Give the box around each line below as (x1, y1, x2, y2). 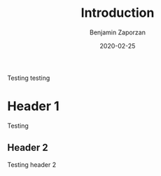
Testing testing (7, 74, 50, 82)
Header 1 (7, 98, 59, 114)
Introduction (80, 5, 155, 21)
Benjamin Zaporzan (90, 28, 146, 36)
